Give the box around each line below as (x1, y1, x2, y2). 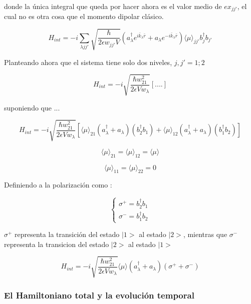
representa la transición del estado (15, 229, 120, 239)
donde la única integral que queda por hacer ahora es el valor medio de (4, 1, 222, 11)
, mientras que (183, 229, 227, 239)
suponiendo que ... (4, 102, 60, 112)
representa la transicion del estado (4, 238, 109, 249)
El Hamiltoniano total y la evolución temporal (4, 288, 194, 301)
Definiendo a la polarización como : (4, 179, 112, 190)
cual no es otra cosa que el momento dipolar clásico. (4, 11, 164, 21)
